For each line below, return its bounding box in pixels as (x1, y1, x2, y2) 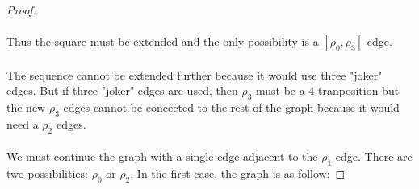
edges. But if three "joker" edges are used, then (6, 82, 238, 99)
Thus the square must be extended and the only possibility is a (6, 33, 319, 50)
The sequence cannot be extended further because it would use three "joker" (6, 66, 383, 83)
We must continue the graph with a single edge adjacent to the (6, 148, 318, 165)
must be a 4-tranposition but (255, 82, 400, 99)
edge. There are (335, 148, 413, 165)
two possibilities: (6, 165, 88, 182)
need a (6, 115, 39, 132)
